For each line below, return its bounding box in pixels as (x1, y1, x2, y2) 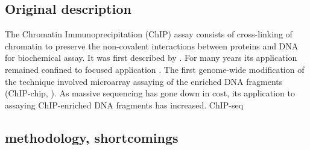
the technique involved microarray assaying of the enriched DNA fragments (5, 75, 283, 87)
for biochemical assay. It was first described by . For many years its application (5, 51, 297, 64)
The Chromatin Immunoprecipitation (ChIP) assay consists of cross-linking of (5, 28, 293, 40)
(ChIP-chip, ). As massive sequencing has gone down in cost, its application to (5, 87, 295, 99)
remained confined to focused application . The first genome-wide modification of (5, 63, 305, 75)
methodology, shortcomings (5, 128, 179, 146)
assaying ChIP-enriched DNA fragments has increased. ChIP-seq (5, 98, 244, 111)
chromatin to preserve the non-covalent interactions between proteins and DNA (5, 39, 299, 52)
